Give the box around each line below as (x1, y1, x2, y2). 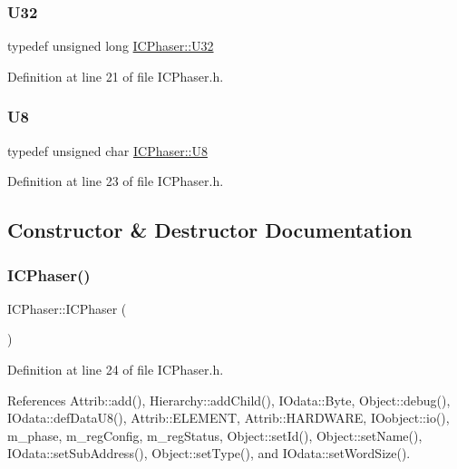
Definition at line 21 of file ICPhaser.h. (7, 66, 224, 85)
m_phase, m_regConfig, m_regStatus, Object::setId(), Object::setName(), (7, 425, 423, 445)
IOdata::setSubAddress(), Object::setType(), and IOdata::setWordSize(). (7, 444, 411, 463)
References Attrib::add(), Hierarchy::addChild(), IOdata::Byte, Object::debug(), (7, 390, 451, 409)
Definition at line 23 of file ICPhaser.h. (7, 171, 224, 191)
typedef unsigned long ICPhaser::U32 (7, 36, 214, 55)
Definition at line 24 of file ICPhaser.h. (7, 360, 224, 378)
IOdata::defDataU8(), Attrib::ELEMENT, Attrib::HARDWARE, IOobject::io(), (7, 408, 450, 427)
